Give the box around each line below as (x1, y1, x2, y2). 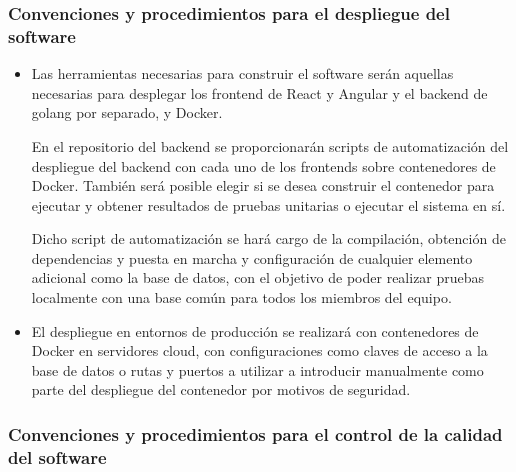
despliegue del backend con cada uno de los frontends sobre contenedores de (31, 155, 496, 176)
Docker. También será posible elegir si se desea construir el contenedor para (31, 175, 495, 196)
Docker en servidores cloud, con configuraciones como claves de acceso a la (31, 340, 488, 361)
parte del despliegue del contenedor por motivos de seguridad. (31, 379, 411, 400)
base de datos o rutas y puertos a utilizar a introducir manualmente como (31, 359, 484, 380)
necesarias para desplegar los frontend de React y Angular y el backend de (31, 82, 488, 103)
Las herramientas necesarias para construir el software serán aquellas (31, 63, 454, 84)
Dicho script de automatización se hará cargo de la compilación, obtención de (31, 228, 506, 249)
